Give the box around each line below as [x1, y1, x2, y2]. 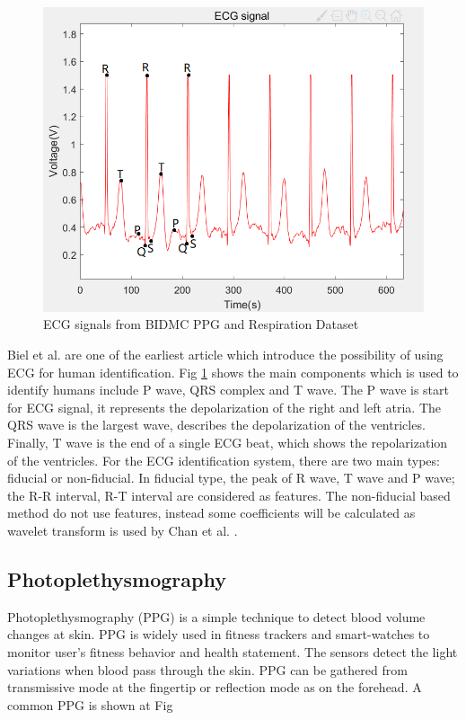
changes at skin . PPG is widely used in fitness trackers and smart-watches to [7, 625, 430, 644]
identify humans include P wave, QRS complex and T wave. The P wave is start [7, 380, 449, 399]
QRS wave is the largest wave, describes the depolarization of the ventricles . [7, 415, 426, 434]
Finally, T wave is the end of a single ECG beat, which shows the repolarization [7, 433, 448, 452]
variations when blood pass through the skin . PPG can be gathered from [7, 660, 408, 679]
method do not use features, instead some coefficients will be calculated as [7, 503, 416, 522]
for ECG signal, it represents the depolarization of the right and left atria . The [7, 397, 442, 416]
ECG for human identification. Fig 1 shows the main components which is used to [7, 362, 459, 381]
